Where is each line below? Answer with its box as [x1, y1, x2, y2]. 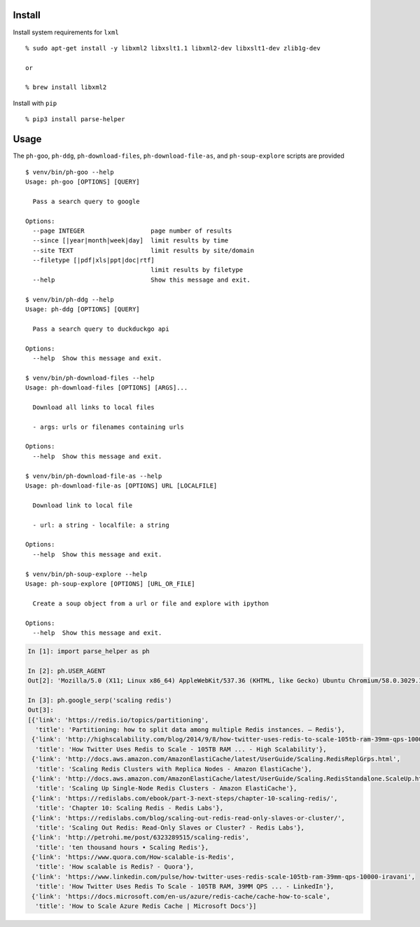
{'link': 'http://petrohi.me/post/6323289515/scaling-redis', [31, 834, 250, 842]
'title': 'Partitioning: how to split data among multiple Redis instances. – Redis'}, [35, 726, 346, 734]
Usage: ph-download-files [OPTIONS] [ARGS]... [25, 384, 188, 392]
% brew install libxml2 [25, 83, 107, 91]
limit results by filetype [150, 266, 244, 274]
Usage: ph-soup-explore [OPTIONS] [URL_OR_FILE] [25, 579, 195, 588]
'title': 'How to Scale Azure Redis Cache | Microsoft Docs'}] [35, 902, 257, 910]
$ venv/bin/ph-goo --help [25, 168, 115, 176]
